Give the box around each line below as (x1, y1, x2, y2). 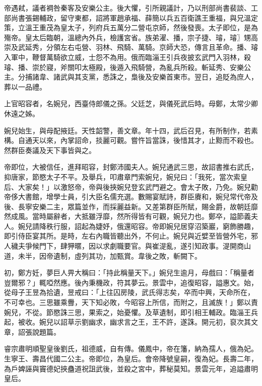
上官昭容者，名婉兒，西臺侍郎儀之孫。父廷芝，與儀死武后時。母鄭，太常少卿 (4, 98, 258, 109)
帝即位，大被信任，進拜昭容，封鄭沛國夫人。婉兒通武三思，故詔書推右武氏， (4, 162, 258, 172)
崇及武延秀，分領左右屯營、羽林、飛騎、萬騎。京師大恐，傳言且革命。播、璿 (4, 42, 258, 52)
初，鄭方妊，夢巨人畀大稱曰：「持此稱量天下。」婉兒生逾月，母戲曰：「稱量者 (4, 267, 254, 278)
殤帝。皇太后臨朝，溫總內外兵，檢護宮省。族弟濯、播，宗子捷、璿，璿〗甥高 (4, 32, 258, 42)
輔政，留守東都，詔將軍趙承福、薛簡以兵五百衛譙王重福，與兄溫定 (39, 12, 258, 23)
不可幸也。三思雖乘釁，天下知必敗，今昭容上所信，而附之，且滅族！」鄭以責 (4, 297, 258, 307)
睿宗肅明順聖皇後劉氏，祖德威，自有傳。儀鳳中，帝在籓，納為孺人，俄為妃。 (4, 343, 258, 354)
